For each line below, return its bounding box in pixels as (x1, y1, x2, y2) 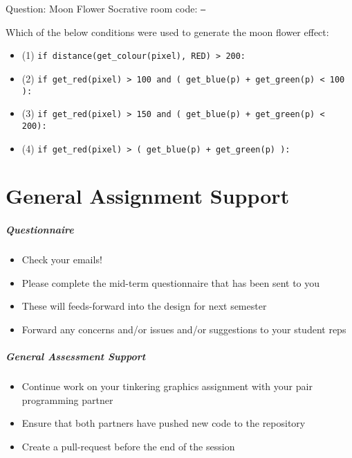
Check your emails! (21, 252, 102, 267)
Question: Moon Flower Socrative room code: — (6, 1, 206, 15)
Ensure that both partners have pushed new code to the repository (21, 416, 306, 430)
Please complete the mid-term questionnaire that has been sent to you (21, 275, 320, 290)
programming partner (21, 392, 113, 407)
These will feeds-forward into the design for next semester (21, 299, 267, 313)
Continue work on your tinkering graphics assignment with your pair (21, 379, 313, 394)
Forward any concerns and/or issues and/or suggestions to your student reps (21, 322, 346, 336)
